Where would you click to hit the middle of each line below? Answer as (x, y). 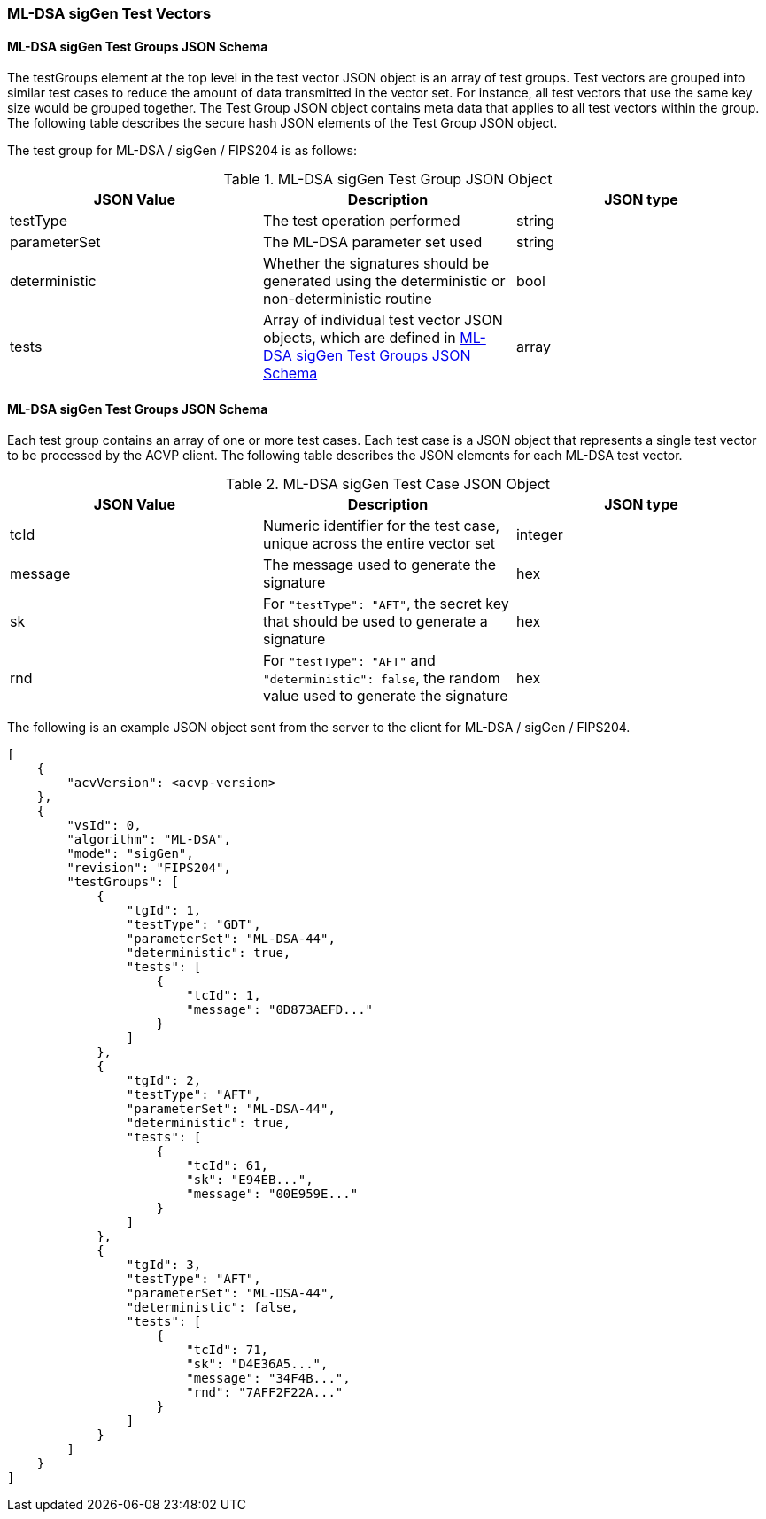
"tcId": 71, (228, 1350)
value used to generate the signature (385, 696)
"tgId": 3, (164, 1265)
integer (539, 535)
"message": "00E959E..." (272, 1194)
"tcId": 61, (228, 1166)
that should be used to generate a (375, 622)
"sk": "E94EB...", (250, 1180)
